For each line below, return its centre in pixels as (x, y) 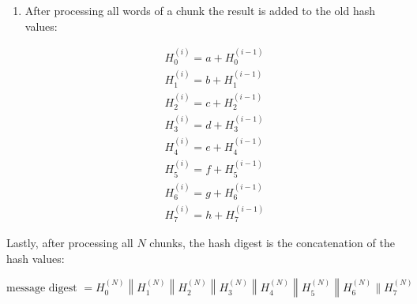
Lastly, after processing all (70, 243)
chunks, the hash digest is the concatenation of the (272, 243)
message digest (42, 289)
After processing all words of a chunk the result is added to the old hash (200, 10)
